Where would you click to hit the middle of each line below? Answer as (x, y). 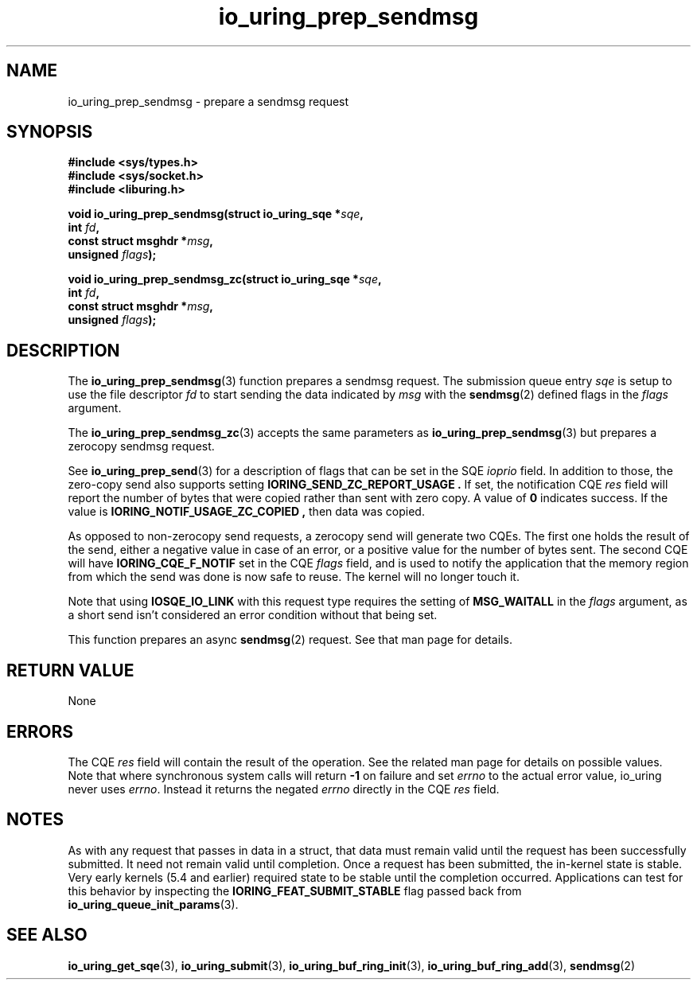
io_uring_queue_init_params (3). (153, 904)
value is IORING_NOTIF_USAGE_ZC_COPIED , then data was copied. (246, 512)
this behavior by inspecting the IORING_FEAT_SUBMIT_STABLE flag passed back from (295, 891)
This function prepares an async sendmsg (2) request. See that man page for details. (290, 640)
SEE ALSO (47, 935)
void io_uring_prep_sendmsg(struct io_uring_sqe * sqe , (216, 214)
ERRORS (40, 731)
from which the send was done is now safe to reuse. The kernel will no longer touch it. (294, 577)
